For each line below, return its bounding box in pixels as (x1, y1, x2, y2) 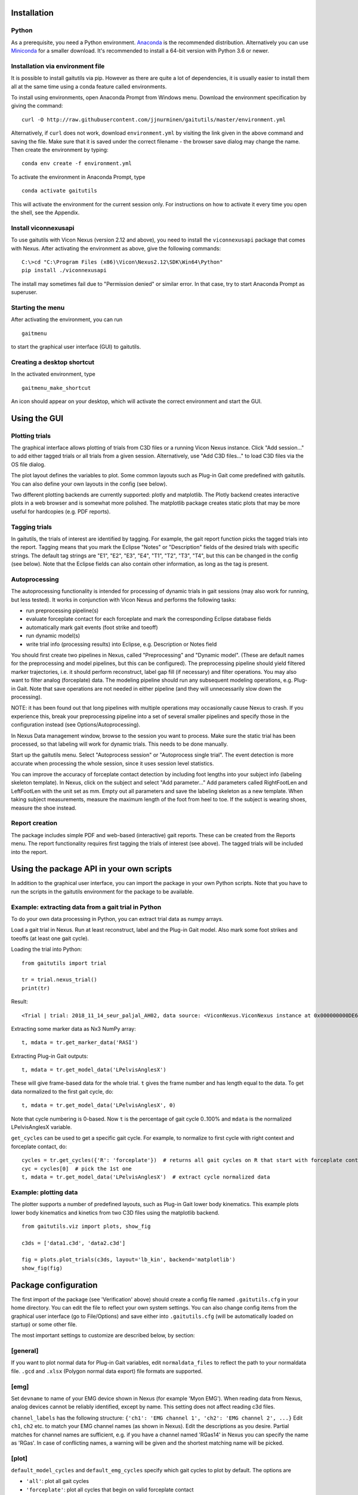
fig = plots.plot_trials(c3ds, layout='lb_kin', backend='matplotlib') (21, 1256, 236, 1263)
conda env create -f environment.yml (21, 160, 132, 167)
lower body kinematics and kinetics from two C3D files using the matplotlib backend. (11, 1209, 220, 1216)
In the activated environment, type (11, 371, 95, 378)
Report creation (11, 819, 58, 828)
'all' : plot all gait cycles (26, 1478, 89, 1485)
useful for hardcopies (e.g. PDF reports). (11, 508, 111, 515)
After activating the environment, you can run (11, 316, 123, 323)
